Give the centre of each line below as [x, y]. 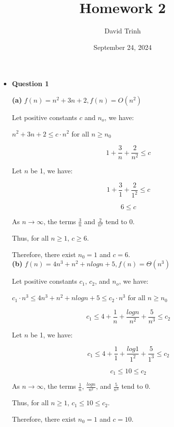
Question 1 [30, 84]
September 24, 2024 [123, 47]
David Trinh [123, 31]
